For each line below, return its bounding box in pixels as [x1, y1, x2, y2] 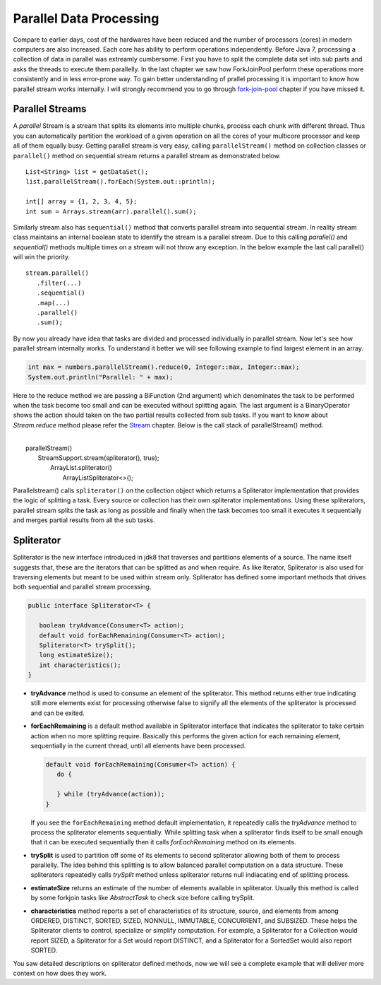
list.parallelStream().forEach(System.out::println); [25, 177, 215, 186]
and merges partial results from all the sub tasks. [13, 516, 155, 524]
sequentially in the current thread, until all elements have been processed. [30, 742, 246, 750]
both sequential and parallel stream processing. [13, 583, 152, 591]
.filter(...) [36, 279, 82, 287]
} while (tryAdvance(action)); [56, 790, 165, 798]
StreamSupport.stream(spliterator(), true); [37, 453, 159, 462]
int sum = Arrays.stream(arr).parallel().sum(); [25, 207, 197, 216]
